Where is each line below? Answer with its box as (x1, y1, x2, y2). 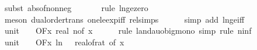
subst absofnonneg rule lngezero (4, 2, 148, 13)
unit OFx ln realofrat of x (4, 35, 124, 48)
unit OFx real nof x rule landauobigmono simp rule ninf (4, 24, 252, 37)
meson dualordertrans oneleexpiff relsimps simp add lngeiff (4, 13, 245, 25)
